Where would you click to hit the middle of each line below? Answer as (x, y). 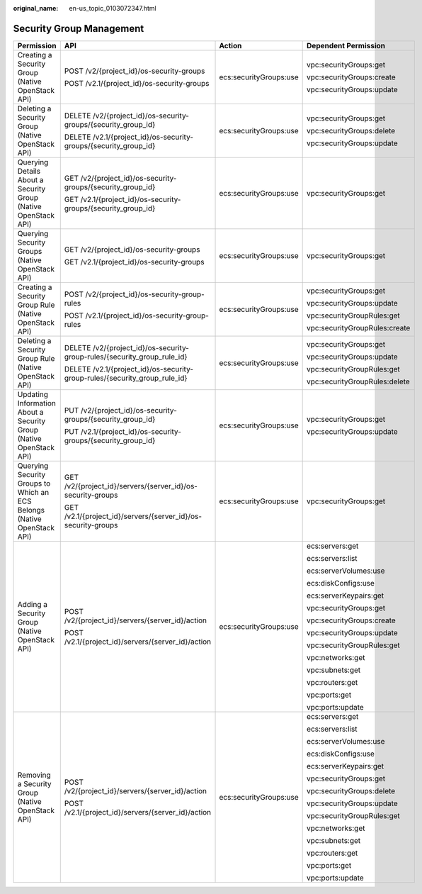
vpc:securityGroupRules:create (359, 328)
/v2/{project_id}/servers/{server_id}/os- (131, 486)
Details (29, 171)
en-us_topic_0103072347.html (113, 8)
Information (36, 403)
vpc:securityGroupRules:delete (358, 381)
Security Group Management (79, 28)
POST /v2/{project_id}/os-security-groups (135, 71)
